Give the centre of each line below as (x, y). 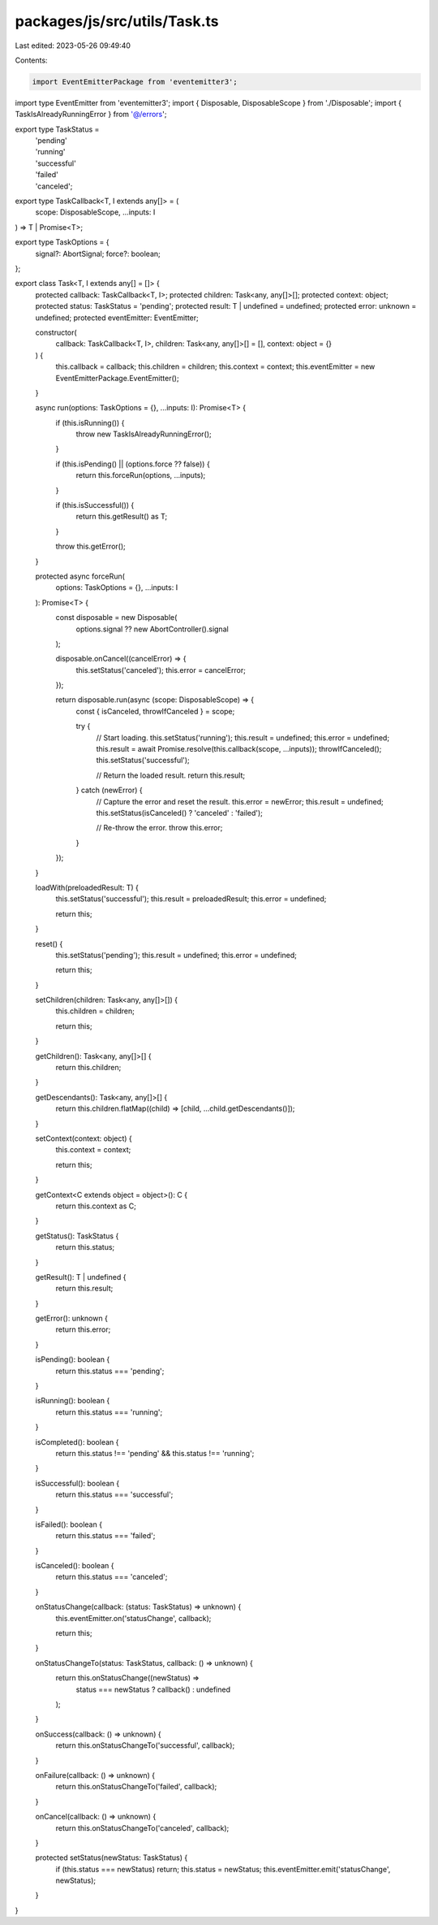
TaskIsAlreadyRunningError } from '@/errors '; (91, 115)
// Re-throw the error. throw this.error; (159, 828)
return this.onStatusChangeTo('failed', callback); (136, 1787)
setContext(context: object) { (84, 1138)
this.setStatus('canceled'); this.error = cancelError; (161, 670)
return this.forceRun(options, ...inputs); (141, 475)
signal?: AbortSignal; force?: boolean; (98, 254)
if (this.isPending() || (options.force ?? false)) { (133, 464)
